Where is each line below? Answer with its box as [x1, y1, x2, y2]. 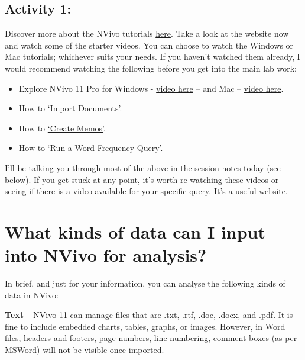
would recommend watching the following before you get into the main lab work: [5, 62, 297, 74]
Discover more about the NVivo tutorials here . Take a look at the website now [5, 27, 289, 40]
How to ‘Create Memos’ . [18, 121, 106, 134]
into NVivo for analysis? [5, 243, 207, 267]
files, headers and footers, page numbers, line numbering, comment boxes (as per [5, 332, 297, 344]
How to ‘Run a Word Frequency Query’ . [18, 142, 163, 154]
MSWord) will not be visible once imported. [5, 343, 164, 356]
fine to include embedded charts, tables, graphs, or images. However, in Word [5, 320, 285, 332]
